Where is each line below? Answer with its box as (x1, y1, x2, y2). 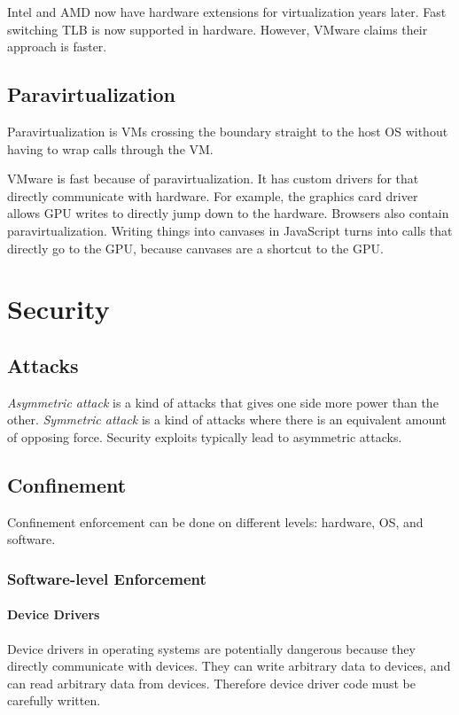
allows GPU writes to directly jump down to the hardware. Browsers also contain (7, 204, 449, 222)
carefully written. (7, 691, 101, 710)
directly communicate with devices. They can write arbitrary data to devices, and (7, 657, 451, 675)
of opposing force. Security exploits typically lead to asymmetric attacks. (7, 427, 402, 446)
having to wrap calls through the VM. (7, 139, 214, 158)
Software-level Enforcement (7, 567, 206, 589)
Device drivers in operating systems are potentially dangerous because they (7, 639, 416, 657)
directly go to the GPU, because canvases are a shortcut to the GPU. (7, 238, 384, 257)
